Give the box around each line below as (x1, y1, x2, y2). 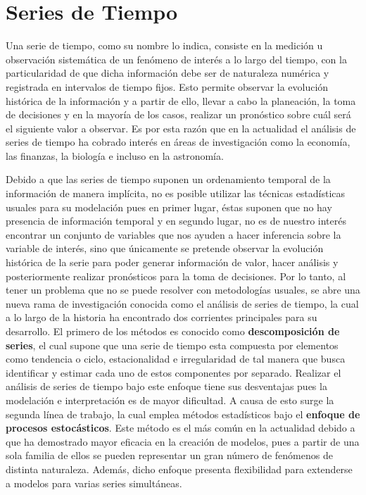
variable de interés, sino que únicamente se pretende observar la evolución (6, 241, 324, 256)
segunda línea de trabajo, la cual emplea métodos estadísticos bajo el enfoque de (6, 406, 360, 421)
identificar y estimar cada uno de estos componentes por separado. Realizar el (6, 365, 341, 380)
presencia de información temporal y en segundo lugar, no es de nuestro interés (6, 213, 346, 228)
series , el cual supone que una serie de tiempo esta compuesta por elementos (6, 337, 339, 352)
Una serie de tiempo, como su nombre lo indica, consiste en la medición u (6, 38, 323, 53)
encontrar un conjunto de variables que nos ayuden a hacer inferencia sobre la (6, 227, 341, 242)
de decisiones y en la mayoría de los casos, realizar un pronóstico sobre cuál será (6, 107, 351, 122)
